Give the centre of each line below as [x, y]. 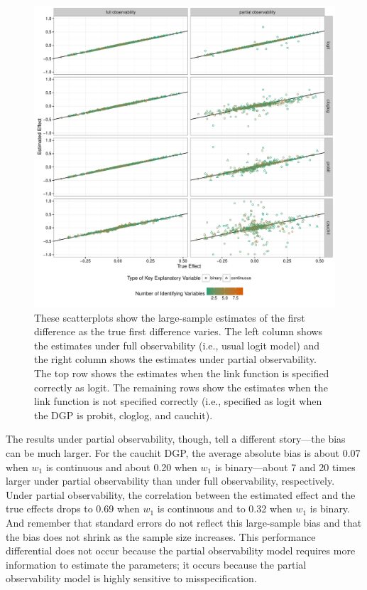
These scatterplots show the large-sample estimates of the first [170, 317]
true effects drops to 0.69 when [73, 509]
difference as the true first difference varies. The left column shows [179, 331]
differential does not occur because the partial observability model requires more [181, 551]
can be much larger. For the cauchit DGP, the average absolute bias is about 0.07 [183, 452]
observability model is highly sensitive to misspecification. [131, 578]
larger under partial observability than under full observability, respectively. [170, 481]
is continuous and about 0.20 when [121, 467]
